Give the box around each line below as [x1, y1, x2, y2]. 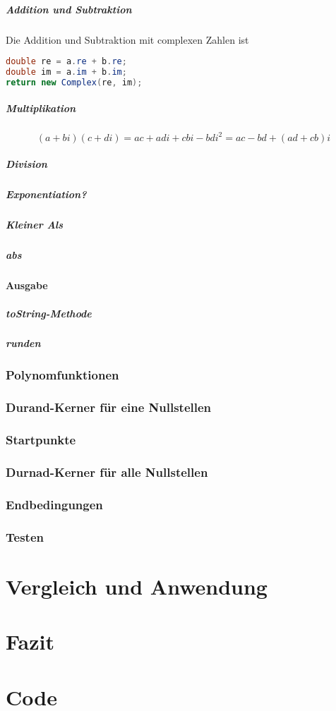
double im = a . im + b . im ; [6, 67, 127, 78]
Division [6, 157, 47, 171]
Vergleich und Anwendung [6, 571, 268, 600]
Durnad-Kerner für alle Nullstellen [6, 463, 208, 480]
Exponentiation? [6, 187, 87, 202]
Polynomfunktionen [6, 366, 119, 384]
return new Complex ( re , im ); [6, 77, 143, 87]
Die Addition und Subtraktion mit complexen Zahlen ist [6, 32, 249, 47]
